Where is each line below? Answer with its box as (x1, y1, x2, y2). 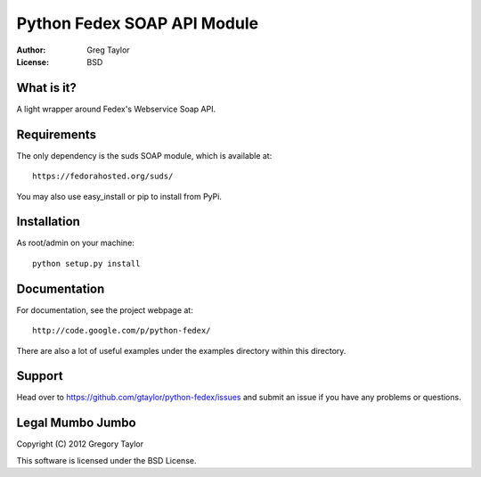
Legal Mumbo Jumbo (16, 415, 137, 431)
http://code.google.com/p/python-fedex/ (32, 325, 211, 336)
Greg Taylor (86, 45, 130, 55)
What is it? (16, 80, 77, 95)
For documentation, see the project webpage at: (16, 304, 193, 316)
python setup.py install (32, 259, 141, 268)
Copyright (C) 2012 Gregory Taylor (16, 439, 144, 449)
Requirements (16, 127, 97, 142)
